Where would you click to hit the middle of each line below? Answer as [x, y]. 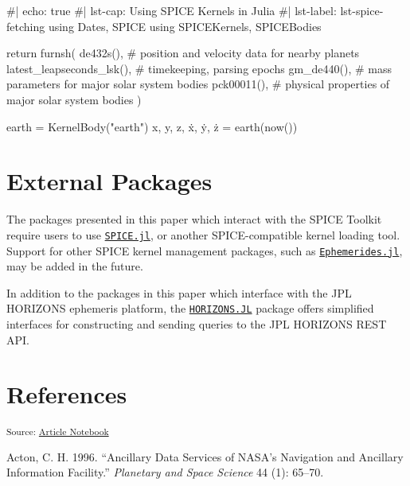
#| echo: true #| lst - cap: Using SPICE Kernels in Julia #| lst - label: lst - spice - [195, 10]
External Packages [109, 181]
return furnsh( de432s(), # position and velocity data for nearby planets [183, 53]
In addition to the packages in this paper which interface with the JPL [179, 292]
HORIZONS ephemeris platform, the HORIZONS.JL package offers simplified [190, 308]
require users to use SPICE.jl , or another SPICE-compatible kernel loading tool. [203, 234]
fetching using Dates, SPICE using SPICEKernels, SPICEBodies [164, 26]
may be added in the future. [75, 266]
